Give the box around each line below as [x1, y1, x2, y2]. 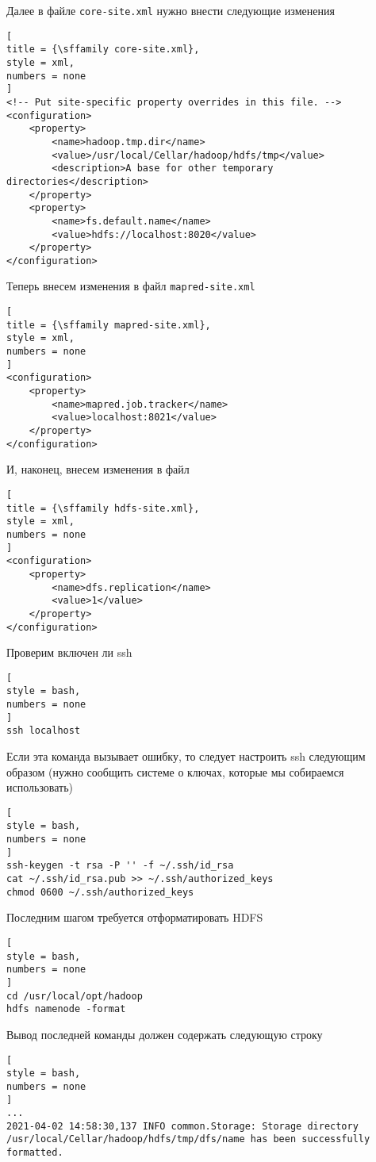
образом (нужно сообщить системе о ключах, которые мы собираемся [6, 763, 344, 780]
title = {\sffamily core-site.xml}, [6, 44, 200, 56]
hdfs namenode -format [6, 1003, 126, 1015]
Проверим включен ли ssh [6, 644, 132, 661]
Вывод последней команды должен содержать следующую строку [6, 1026, 323, 1042]
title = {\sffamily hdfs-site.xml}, [6, 502, 200, 514]
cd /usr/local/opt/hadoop [6, 990, 143, 1002]
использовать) [6, 779, 74, 796]
